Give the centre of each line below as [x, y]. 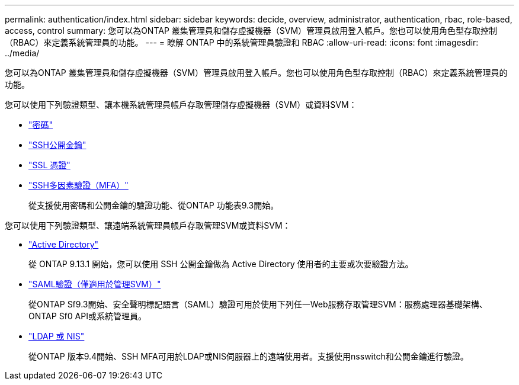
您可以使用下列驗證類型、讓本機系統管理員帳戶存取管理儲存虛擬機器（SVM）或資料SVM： [181, 105]
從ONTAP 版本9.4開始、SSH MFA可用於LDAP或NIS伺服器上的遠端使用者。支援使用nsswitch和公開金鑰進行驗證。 [249, 356]
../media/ [22, 53]
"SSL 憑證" [49, 165]
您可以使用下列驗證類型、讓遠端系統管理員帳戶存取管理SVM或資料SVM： [148, 225]
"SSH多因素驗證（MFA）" [79, 185]
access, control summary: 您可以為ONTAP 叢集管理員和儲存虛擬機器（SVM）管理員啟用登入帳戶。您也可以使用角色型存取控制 [251, 31]
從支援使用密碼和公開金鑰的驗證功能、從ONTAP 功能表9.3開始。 [154, 205]
